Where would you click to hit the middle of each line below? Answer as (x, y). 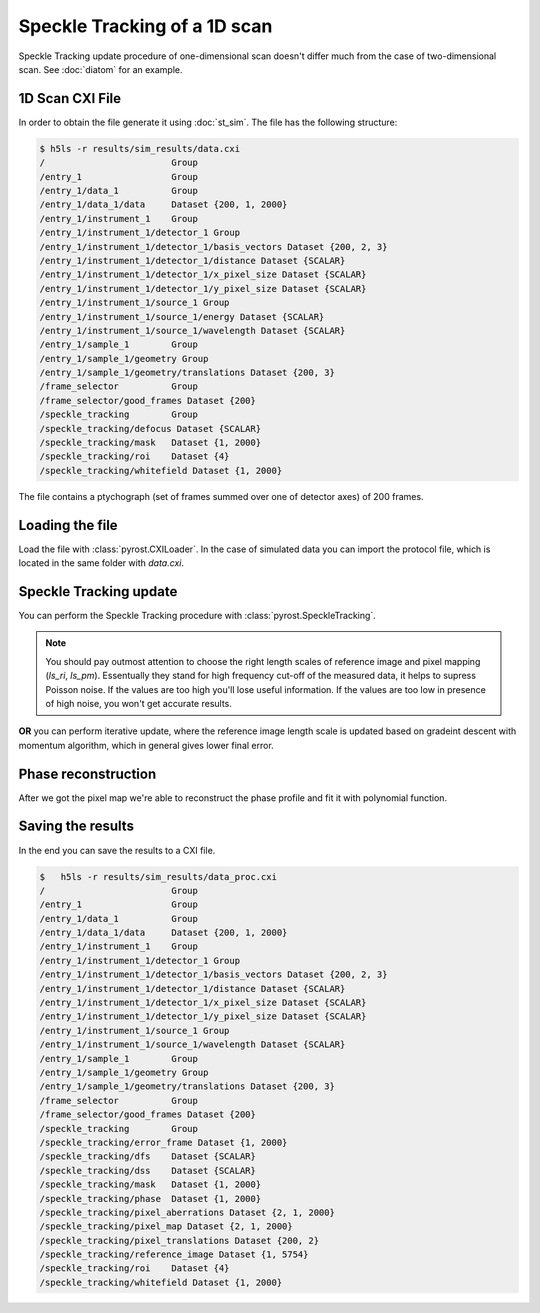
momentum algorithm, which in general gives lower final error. (146, 745)
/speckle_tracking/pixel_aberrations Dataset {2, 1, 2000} (187, 1212)
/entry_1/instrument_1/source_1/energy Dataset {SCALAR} (182, 316)
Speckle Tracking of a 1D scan (145, 26)
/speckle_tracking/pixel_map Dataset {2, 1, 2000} (166, 1226)
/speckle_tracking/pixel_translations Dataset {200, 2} (179, 1240)
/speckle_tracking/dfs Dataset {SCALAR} (148, 1156)
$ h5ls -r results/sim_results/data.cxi (139, 148)
